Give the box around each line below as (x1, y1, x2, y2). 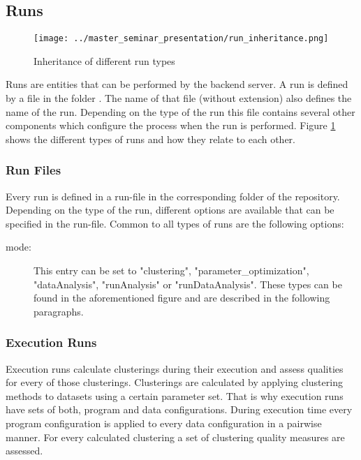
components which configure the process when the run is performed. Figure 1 (6, 118, 336, 133)
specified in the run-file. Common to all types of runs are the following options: (6, 216, 344, 230)
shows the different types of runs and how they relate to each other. (6, 131, 295, 146)
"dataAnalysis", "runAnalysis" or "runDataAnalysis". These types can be (34, 276, 342, 291)
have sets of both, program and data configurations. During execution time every (6, 402, 353, 417)
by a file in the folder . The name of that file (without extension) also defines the (6, 91, 352, 105)
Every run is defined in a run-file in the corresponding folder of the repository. (6, 188, 340, 203)
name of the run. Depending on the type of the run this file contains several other (6, 104, 355, 119)
